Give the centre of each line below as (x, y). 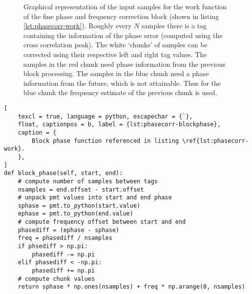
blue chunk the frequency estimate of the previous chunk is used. (120, 92)
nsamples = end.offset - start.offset (81, 189)
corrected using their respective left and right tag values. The (115, 54)
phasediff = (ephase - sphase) (69, 230)
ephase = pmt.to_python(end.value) (75, 214)
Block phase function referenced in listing (105, 141)
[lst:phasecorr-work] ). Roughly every (78, 26)
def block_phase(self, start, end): (63, 173)
